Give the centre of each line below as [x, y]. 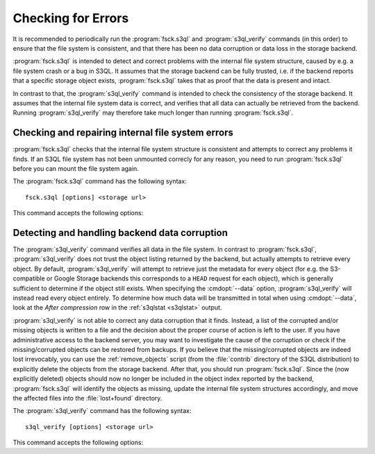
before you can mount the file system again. [76, 168]
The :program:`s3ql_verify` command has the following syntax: [102, 411]
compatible [29, 278]
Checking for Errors [71, 18]
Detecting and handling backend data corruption [120, 233]
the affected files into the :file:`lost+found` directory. [87, 398]
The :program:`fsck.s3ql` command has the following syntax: [100, 181]
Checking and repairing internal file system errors [123, 133]
